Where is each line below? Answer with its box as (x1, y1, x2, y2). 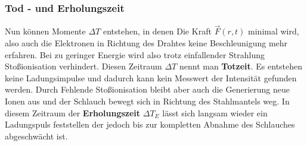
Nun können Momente (5, 25, 86, 37)
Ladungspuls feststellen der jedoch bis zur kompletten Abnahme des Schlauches (5, 118, 295, 131)
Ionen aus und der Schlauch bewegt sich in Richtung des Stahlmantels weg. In (5, 95, 290, 107)
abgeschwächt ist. (5, 129, 68, 142)
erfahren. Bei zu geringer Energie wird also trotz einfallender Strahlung (5, 48, 265, 61)
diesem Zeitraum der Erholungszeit (5, 106, 141, 119)
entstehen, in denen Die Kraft (103, 25, 212, 37)
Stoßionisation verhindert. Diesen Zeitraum (5, 60, 162, 72)
